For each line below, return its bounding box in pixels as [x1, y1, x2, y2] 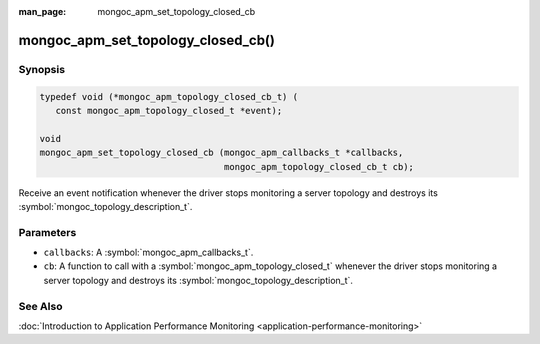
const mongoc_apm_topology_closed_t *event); [55, 105, 283, 116]
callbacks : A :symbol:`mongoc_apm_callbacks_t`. [43, 246, 254, 259]
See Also [18, 299, 63, 313]
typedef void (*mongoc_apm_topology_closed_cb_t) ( [39, 91, 299, 102]
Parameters [18, 225, 77, 239]
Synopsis [18, 62, 65, 76]
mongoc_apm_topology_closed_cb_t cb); [223, 161, 415, 172]
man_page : [18, 6, 67, 17]
